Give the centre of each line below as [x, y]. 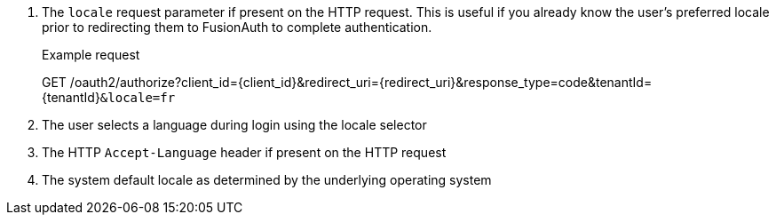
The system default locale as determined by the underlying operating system [267, 180]
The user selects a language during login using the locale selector [234, 125]
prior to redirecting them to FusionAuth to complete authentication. [237, 27]
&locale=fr [138, 98]
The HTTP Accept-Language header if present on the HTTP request [244, 152]
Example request [91, 55]
